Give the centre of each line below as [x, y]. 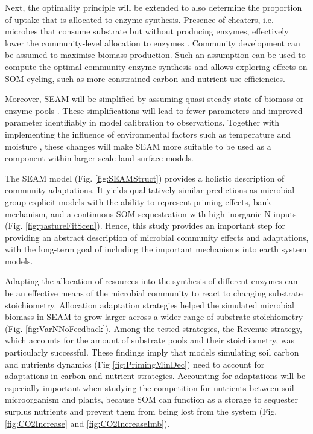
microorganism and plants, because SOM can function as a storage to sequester [152, 399]
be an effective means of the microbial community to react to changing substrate [154, 293]
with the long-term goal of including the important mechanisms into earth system [156, 249]
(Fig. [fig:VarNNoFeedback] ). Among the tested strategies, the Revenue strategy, [153, 328]
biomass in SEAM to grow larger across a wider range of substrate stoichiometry [154, 317]
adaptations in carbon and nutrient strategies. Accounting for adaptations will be [155, 376]
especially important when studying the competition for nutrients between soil [150, 387]
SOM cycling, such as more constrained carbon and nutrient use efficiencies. [145, 78]
